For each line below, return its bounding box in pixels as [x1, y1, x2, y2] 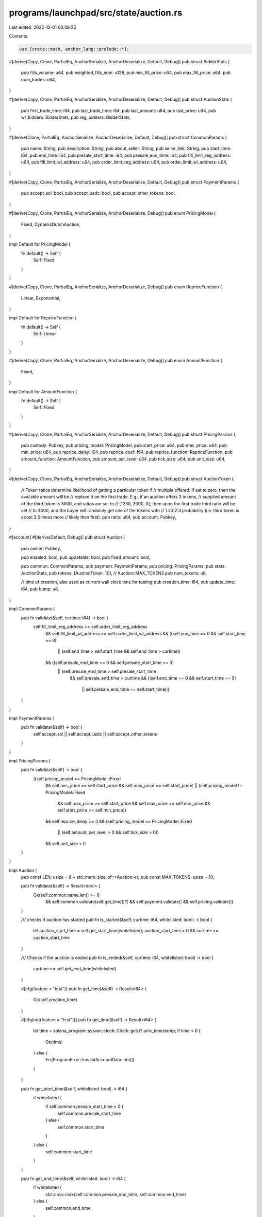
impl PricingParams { [9, 757, 51, 764]
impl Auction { [9, 867, 37, 873]
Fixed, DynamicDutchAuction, [21, 221, 81, 227]
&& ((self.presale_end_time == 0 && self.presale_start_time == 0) [45, 660, 174, 665]
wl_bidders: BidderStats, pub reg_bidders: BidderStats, [21, 114, 131, 120]
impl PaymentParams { [9, 716, 54, 721]
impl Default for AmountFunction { [9, 388, 77, 394]
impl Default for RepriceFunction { [9, 315, 77, 321]
